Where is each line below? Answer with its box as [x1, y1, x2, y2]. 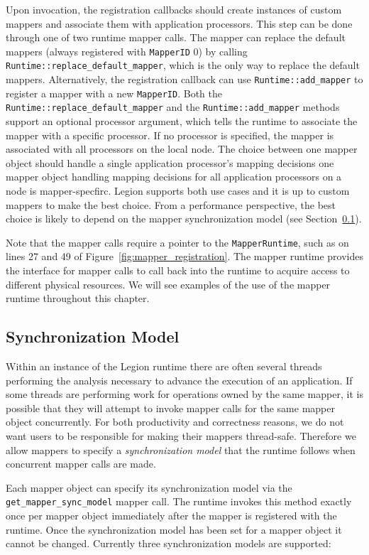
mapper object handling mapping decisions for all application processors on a [6, 169, 342, 184]
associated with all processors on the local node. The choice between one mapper [6, 141, 358, 156]
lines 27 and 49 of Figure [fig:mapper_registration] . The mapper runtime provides [6, 249, 363, 264]
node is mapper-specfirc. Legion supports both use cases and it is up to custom [6, 183, 350, 198]
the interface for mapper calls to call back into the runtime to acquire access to [6, 263, 350, 278]
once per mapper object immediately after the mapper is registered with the [6, 508, 337, 523]
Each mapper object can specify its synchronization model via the [6, 480, 292, 495]
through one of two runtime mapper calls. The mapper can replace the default [6, 30, 346, 45]
